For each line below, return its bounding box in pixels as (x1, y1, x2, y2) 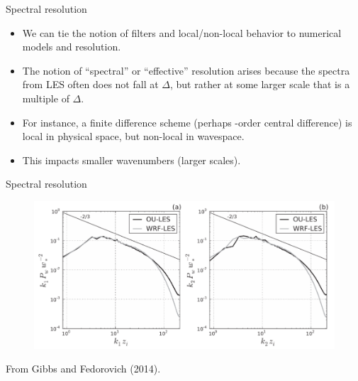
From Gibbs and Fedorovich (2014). (6, 361, 161, 376)
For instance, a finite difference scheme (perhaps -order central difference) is (22, 114, 352, 129)
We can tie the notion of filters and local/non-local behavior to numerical (22, 25, 342, 40)
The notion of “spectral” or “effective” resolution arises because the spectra (22, 63, 350, 77)
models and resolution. (22, 39, 121, 54)
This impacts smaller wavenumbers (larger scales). (22, 152, 241, 167)
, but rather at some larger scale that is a (170, 77, 350, 92)
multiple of (22, 90, 69, 105)
